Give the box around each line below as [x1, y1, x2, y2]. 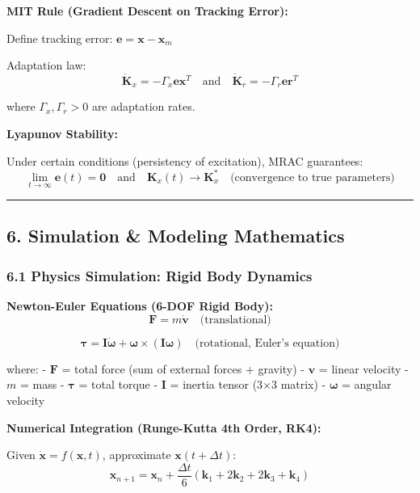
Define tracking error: [6, 29, 113, 46]
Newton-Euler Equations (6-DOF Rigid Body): [6, 297, 273, 314]
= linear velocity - [318, 360, 409, 377]
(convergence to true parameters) [230, 171, 395, 183]
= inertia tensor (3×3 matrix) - [170, 376, 326, 393]
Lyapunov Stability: [6, 125, 119, 142]
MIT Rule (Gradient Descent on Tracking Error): [6, 2, 288, 19]
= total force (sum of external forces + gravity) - [61, 360, 305, 377]
